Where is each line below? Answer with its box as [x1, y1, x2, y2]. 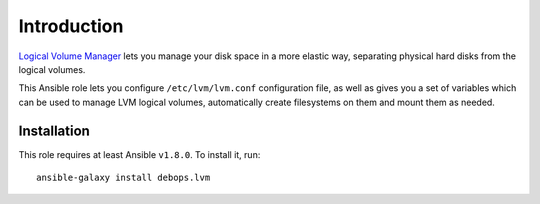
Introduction [18, 15, 124, 37]
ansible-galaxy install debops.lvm [36, 172, 211, 184]
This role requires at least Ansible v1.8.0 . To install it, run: [18, 148, 261, 160]
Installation [18, 122, 90, 139]
